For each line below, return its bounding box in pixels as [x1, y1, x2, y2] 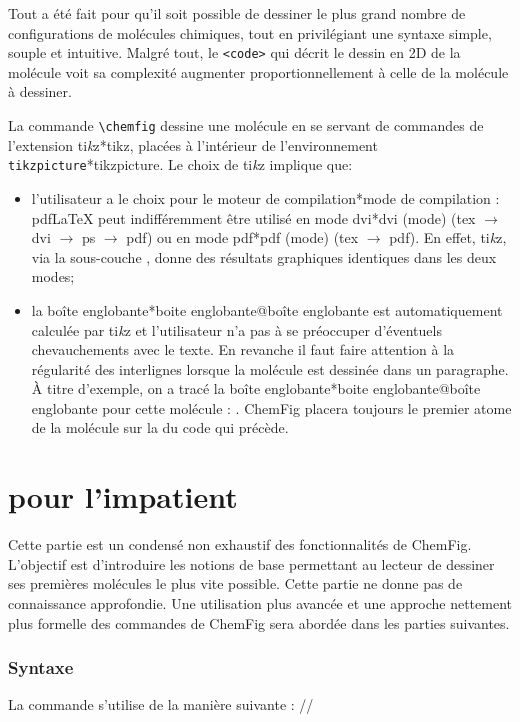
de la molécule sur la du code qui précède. [31, 417, 289, 438]
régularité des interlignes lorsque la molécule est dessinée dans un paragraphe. [31, 358, 509, 379]
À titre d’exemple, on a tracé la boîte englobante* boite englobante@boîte [31, 378, 481, 399]
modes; [31, 266, 75, 287]
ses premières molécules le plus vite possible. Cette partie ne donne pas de [8, 573, 463, 594]
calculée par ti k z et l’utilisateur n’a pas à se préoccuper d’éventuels [31, 319, 442, 340]
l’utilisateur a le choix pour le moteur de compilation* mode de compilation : [31, 187, 500, 208]
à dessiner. [8, 81, 72, 102]
